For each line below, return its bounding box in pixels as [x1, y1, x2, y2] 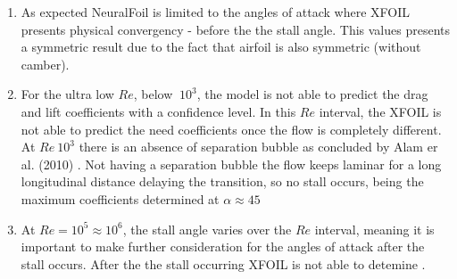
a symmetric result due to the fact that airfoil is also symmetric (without [21, 37, 421, 56]
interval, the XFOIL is [319, 102, 442, 120]
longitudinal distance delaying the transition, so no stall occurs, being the [21, 172, 424, 191]
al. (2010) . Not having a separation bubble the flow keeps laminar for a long [21, 154, 442, 173]
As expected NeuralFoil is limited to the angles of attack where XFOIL [21, 3, 411, 21]
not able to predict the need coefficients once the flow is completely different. [21, 119, 442, 138]
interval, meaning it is [314, 219, 435, 238]
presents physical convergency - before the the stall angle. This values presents [21, 20, 451, 38]
